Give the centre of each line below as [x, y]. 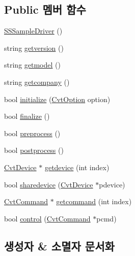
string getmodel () [32, 65]
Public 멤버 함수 [45, 9]
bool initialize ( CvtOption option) [57, 99]
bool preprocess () [32, 133]
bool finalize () [27, 116]
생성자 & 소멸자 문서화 [59, 246]
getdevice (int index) [77, 167]
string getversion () [34, 47]
